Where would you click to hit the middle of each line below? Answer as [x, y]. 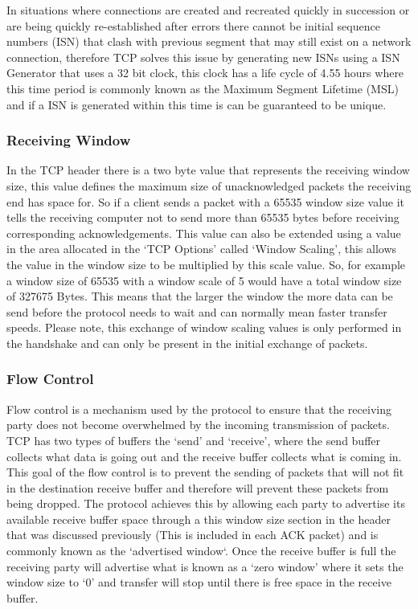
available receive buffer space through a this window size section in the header [199, 519]
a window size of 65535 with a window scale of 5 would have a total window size [204, 280]
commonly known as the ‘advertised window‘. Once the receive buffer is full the [201, 551]
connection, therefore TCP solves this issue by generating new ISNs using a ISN [203, 57]
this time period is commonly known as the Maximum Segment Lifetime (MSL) [203, 88]
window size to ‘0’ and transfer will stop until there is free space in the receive [199, 582]
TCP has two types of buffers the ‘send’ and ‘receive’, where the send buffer [194, 440]
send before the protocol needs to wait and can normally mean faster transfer [197, 311]
